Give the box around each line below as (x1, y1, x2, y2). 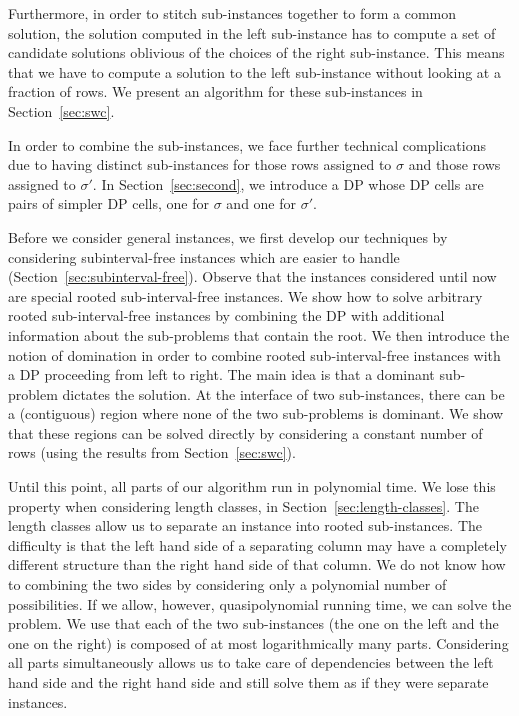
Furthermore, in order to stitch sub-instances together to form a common (8, 3, 456, 23)
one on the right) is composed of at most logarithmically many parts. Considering (8, 632, 509, 653)
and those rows (408, 154, 501, 175)
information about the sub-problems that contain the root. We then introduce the (8, 324, 510, 345)
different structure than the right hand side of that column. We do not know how (8, 554, 506, 575)
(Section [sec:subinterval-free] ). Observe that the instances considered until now (8, 266, 497, 287)
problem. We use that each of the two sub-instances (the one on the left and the (8, 613, 499, 634)
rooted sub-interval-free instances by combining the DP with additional (8, 305, 445, 326)
